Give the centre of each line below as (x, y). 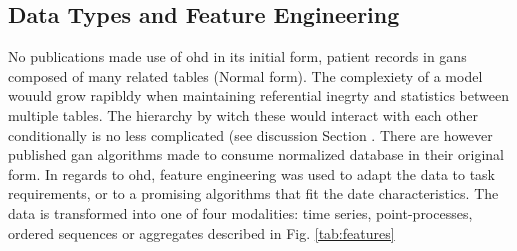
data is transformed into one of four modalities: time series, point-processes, (240, 212)
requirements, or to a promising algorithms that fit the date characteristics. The (253, 193)
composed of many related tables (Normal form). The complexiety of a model (245, 75)
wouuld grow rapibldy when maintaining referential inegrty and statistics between (258, 95)
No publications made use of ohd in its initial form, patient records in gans (237, 56)
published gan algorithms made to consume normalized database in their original (256, 154)
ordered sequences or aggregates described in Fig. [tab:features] (201, 232)
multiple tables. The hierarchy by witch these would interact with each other (243, 114)
